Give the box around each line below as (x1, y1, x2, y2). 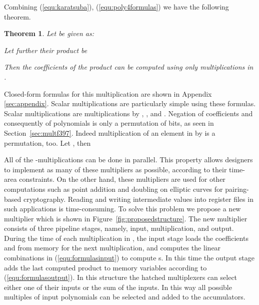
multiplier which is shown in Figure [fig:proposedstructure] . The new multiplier (4, 213, 247, 223)
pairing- (225, 183, 249, 194)
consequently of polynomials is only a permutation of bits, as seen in (4, 118, 214, 128)
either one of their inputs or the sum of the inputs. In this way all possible (4, 281, 232, 292)
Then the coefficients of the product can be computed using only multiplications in (4, 62, 253, 72)
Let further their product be (4, 45, 87, 55)
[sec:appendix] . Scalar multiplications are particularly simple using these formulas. (4, 98, 256, 109)
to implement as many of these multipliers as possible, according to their (4, 164, 227, 174)
